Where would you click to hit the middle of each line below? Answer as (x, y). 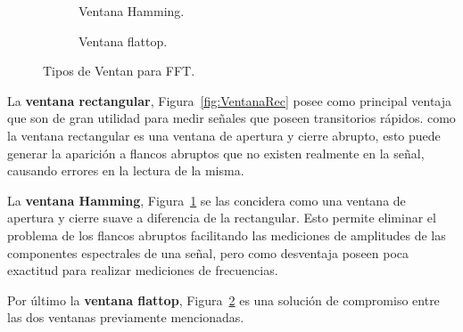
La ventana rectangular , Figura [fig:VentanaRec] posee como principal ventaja (230, 100)
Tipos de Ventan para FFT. (119, 71)
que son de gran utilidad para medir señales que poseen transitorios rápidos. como (231, 118)
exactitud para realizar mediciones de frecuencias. (143, 270)
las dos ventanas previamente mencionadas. (126, 317)
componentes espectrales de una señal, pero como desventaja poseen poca (208, 252)
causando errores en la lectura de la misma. (126, 170)
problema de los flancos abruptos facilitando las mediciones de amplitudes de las (227, 235)
